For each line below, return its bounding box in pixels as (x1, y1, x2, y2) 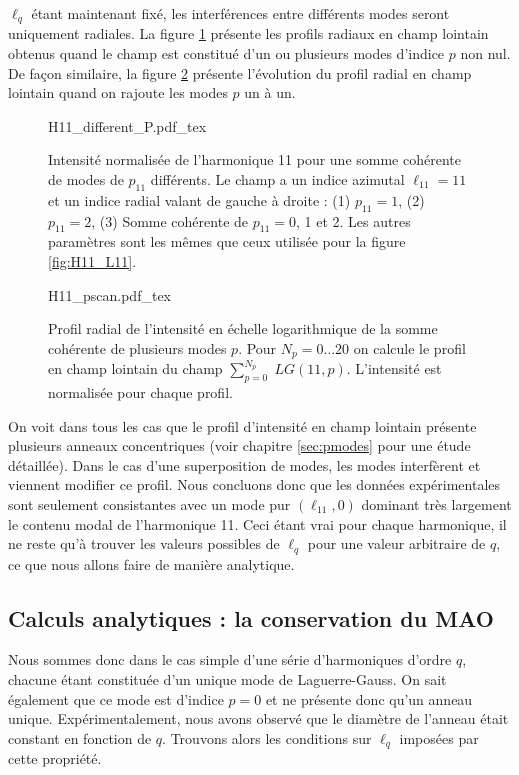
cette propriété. (8, 748, 102, 769)
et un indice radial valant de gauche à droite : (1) (48, 189, 351, 210)
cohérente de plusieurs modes (48, 337, 227, 358)
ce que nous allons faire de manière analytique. (8, 553, 295, 574)
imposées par (399, 727, 479, 748)
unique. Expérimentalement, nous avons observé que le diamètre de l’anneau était (8, 708, 509, 729)
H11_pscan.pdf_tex (48, 284, 171, 305)
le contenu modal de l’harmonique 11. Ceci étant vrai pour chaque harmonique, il (8, 513, 507, 534)
